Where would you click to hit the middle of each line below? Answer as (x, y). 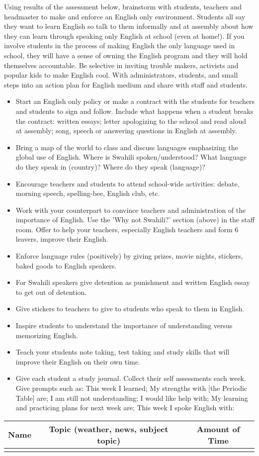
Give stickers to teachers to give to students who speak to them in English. (130, 309)
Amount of (218, 429)
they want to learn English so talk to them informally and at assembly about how (129, 26)
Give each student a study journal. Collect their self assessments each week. (131, 378)
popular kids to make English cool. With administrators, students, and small (121, 75)
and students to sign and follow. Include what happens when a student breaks (134, 111)
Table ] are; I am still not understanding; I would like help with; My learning (132, 398)
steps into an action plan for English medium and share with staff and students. (126, 84)
